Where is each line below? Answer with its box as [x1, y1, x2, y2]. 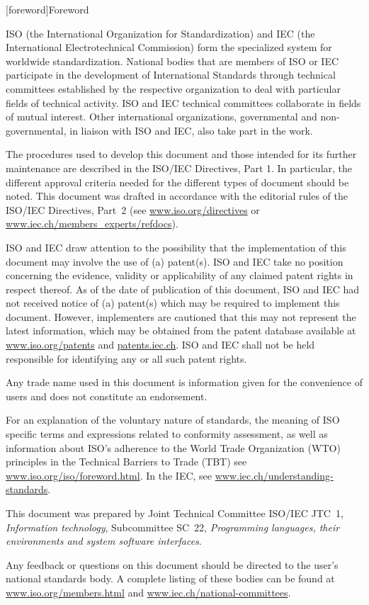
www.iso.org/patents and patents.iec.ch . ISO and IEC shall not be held [6, 337, 315, 352]
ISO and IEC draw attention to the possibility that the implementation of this [6, 239, 346, 254]
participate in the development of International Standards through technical [6, 67, 336, 82]
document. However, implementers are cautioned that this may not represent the [6, 309, 356, 324]
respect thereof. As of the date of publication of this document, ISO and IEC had [6, 281, 360, 296]
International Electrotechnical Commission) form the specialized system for [6, 40, 332, 55]
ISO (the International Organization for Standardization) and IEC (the [6, 26, 315, 40]
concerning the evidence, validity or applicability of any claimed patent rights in [6, 268, 353, 283]
